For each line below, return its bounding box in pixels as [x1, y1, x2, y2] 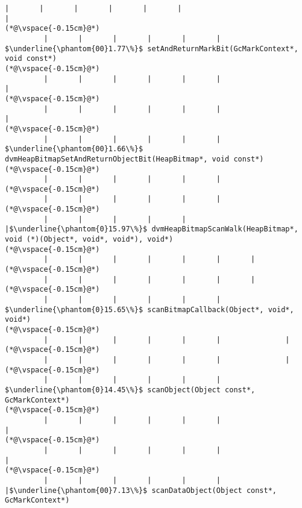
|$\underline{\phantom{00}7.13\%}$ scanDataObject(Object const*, [5, 486, 277, 495]
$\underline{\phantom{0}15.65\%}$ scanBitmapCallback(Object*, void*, [5, 305, 294, 314]
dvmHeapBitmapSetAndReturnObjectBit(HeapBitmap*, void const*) [5, 154, 264, 163]
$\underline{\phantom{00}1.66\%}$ [5, 145, 143, 154]
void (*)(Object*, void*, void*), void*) [5, 235, 174, 244]
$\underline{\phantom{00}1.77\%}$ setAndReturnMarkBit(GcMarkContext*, [5, 44, 298, 53]
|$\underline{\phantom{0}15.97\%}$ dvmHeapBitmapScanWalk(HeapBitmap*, [5, 225, 298, 234]
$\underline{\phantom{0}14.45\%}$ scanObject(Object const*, [5, 385, 256, 394]
